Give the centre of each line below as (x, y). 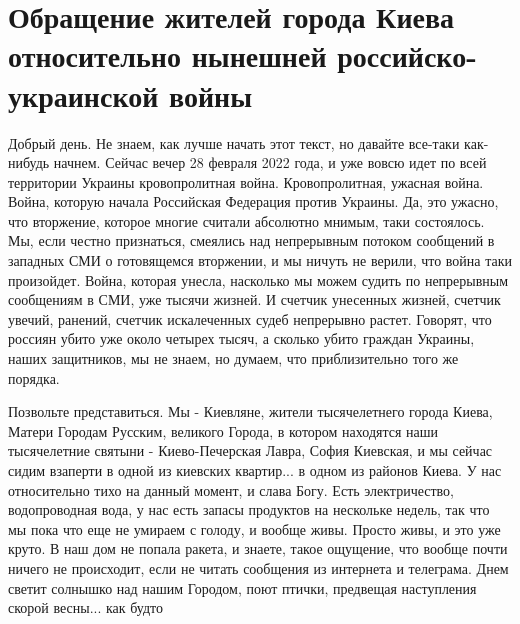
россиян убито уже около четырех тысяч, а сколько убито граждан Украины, (241, 338)
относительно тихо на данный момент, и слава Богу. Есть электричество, (231, 489)
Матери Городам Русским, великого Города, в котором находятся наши (223, 430)
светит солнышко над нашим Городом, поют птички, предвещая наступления (242, 587)
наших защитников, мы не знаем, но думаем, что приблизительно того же (233, 358)
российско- (407, 55)
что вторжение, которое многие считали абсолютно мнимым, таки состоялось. (246, 220)
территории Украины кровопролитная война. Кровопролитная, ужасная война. (246, 181)
